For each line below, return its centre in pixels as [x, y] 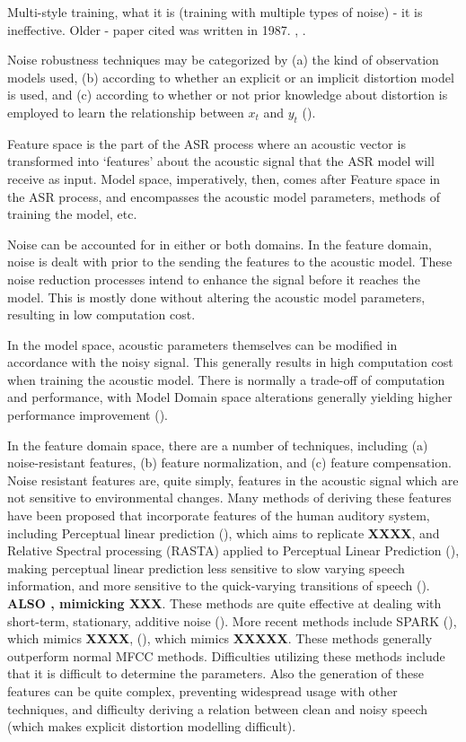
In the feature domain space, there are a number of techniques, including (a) [218, 445]
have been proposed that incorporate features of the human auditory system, [219, 515]
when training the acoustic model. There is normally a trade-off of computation [226, 379]
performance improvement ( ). [88, 415]
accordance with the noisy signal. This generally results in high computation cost [230, 362]
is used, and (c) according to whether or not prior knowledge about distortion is [228, 95]
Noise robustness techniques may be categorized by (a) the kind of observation [223, 60]
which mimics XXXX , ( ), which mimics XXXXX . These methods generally [220, 638]
